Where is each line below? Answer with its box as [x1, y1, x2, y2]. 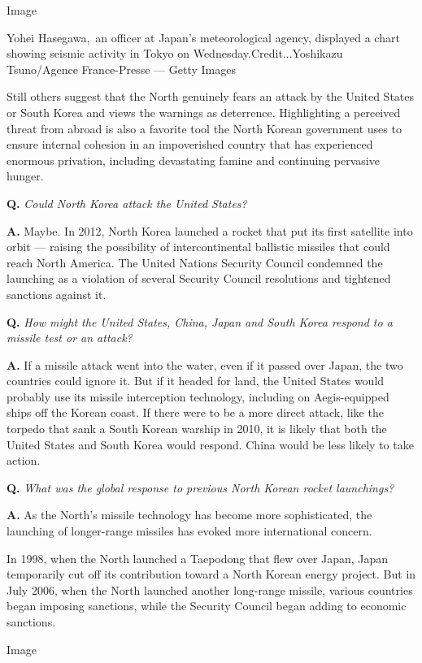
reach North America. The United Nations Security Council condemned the [7, 253, 383, 271]
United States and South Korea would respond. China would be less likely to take [7, 435, 414, 453]
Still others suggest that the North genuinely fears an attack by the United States [7, 88, 415, 105]
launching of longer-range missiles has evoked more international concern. [7, 522, 372, 539]
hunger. [7, 167, 44, 184]
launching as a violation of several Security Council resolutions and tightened [7, 270, 391, 287]
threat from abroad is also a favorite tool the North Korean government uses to [7, 119, 402, 136]
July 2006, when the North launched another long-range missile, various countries [7, 581, 413, 598]
